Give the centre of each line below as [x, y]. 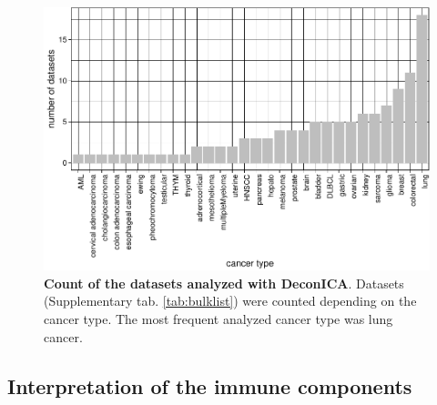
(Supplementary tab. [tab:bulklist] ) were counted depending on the [230, 301]
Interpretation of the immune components [210, 385]
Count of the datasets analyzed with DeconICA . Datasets [224, 283]
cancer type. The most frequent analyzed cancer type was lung [218, 319]
